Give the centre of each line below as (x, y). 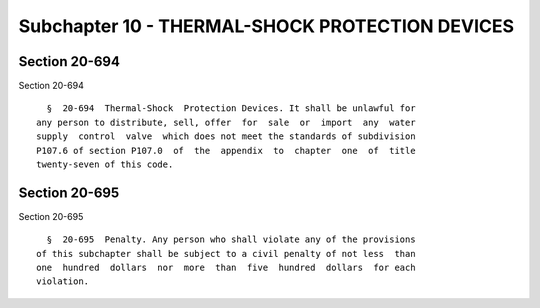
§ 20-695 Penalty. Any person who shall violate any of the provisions (231, 239)
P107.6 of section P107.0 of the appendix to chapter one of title (226, 150)
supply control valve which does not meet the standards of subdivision (226, 136)
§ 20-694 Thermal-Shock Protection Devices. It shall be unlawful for (231, 108)
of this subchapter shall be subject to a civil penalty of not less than (226, 253)
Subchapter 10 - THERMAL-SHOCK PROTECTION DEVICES (266, 26)
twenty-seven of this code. (105, 164)
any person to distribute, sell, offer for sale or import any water (226, 122)
